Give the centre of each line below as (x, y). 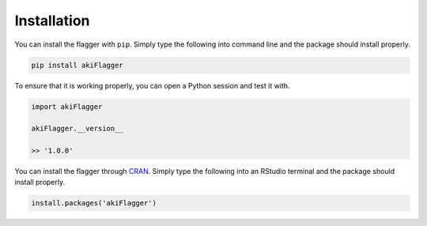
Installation (52, 21)
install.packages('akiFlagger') (94, 203)
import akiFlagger (67, 106)
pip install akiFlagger (77, 65)
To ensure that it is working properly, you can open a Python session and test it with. (152, 85)
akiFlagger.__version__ (77, 129)
